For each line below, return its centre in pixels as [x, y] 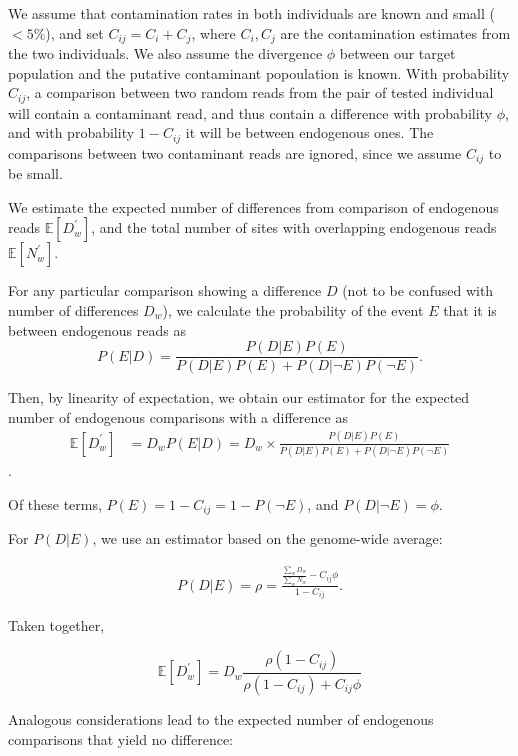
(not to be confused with [418, 290]
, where [213, 32]
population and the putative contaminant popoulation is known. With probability [259, 72]
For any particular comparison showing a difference [165, 290]
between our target [397, 53]
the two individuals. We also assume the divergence [165, 53]
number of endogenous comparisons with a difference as [178, 416]
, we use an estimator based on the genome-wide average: [267, 538]
